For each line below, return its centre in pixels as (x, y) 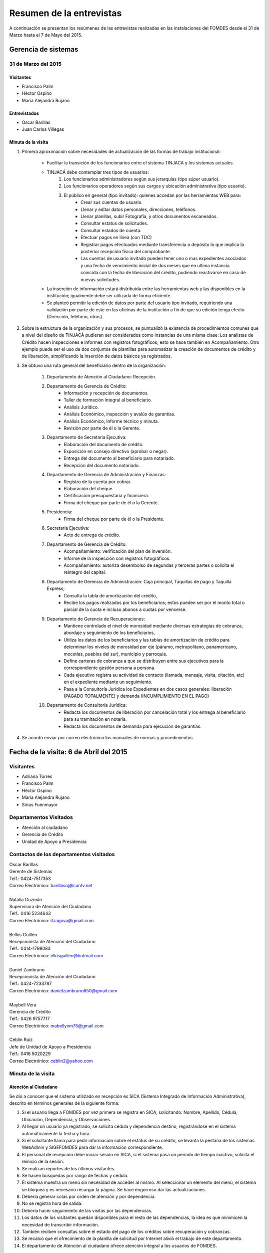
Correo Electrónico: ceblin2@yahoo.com (51, 1061)
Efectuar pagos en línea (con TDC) (116, 238)
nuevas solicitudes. (100, 279)
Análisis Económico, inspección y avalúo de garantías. (119, 414)
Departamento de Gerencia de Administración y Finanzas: (106, 475)
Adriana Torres (37, 776)
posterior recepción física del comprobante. (126, 251)
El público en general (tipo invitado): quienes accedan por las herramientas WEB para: (152, 195)
